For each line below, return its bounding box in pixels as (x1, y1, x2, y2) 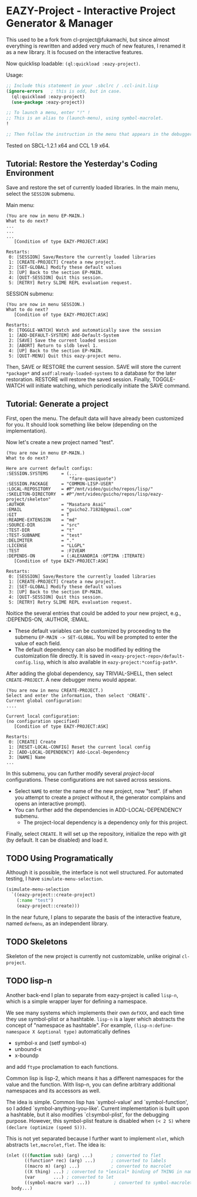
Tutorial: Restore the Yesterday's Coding (6, 159, 158, 169)
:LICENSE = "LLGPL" (6, 542, 85, 548)
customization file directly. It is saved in (14, 652, 110, 659)
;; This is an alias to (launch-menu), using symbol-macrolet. (6, 115, 164, 121)
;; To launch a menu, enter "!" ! (6, 110, 91, 116)
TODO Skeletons (6, 937, 68, 947)
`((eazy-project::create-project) (11, 892, 96, 898)
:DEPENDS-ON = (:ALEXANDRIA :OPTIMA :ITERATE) (6, 553, 145, 559)
